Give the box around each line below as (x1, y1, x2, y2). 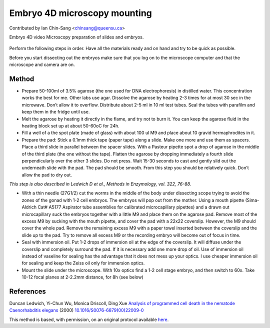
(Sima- (245, 197, 259, 203)
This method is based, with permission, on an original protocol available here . (9, 316, 169, 322)
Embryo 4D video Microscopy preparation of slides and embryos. (9, 34, 144, 40)
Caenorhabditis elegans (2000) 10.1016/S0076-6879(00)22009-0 (9, 307, 144, 313)
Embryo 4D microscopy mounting (9, 7, 152, 18)
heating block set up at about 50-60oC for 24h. (21, 122, 119, 128)
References (9, 287, 46, 295)
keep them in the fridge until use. (21, 109, 90, 115)
